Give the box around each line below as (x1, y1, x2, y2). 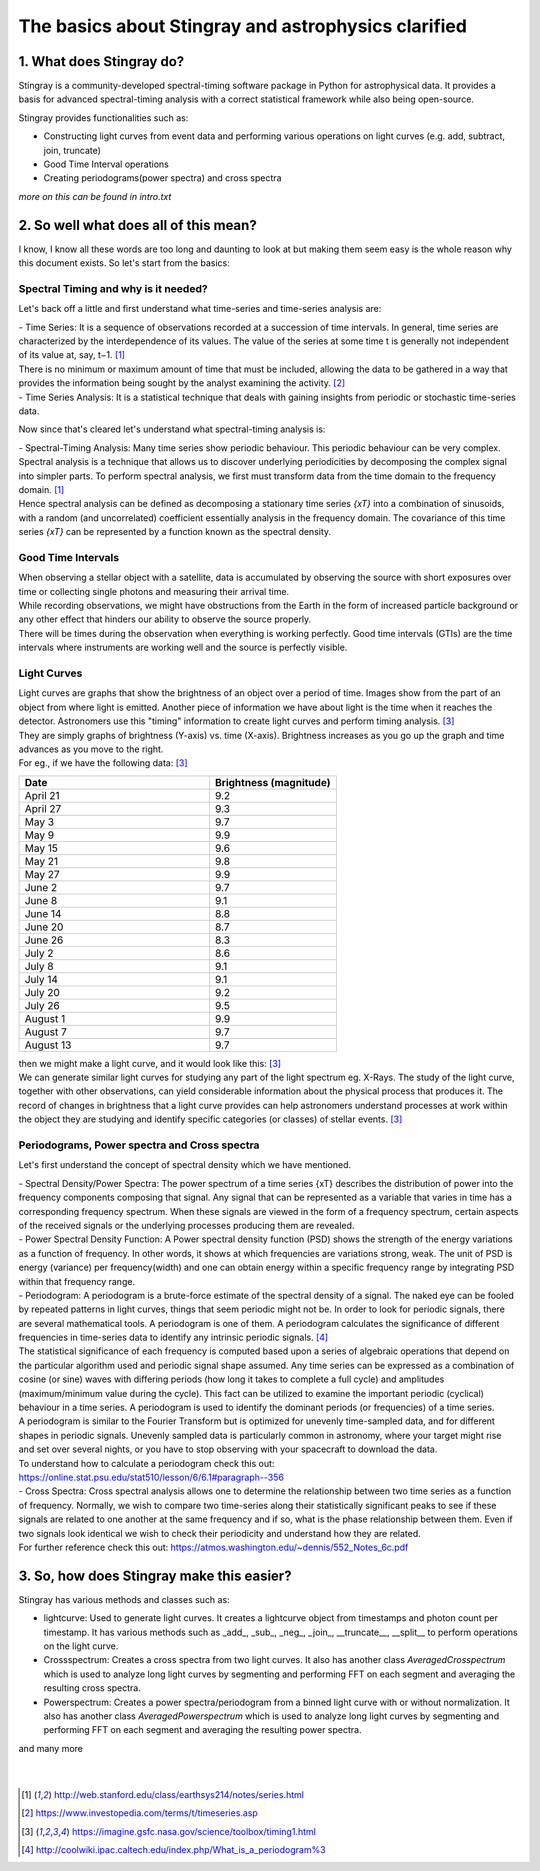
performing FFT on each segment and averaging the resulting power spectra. (43, 1724, 362, 1736)
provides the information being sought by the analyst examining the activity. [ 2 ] (18, 377, 346, 389)
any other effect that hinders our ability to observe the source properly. (18, 613, 312, 625)
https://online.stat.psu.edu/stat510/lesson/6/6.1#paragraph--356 (18, 1471, 285, 1483)
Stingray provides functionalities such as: (18, 111, 189, 124)
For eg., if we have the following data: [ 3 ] (18, 757, 188, 769)
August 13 (24, 1038, 72, 1052)
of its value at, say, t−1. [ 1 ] (18, 349, 125, 361)
